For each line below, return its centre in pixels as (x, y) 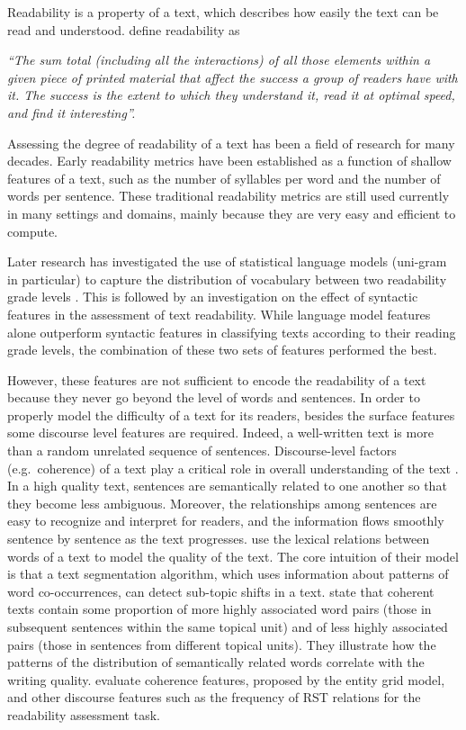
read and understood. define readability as (124, 29)
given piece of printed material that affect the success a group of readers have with (233, 77)
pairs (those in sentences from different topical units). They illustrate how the (222, 644)
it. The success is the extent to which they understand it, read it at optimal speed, (231, 95)
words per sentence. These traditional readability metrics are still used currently (229, 196)
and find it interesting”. (72, 112)
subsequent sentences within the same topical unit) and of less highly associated (228, 626)
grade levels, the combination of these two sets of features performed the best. (222, 350)
